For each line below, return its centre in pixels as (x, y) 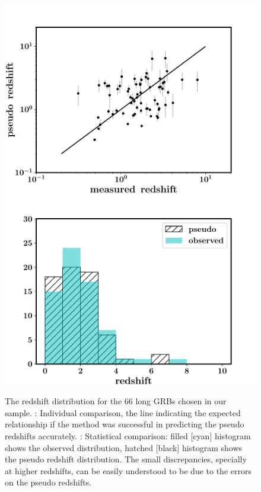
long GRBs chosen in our (181, 401)
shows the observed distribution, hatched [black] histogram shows (124, 447)
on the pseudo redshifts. (48, 482)
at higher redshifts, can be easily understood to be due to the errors (128, 470)
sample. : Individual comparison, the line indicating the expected (123, 412)
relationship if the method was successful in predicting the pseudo (125, 424)
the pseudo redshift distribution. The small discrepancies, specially (126, 459)
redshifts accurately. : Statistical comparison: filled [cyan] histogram (128, 435)
